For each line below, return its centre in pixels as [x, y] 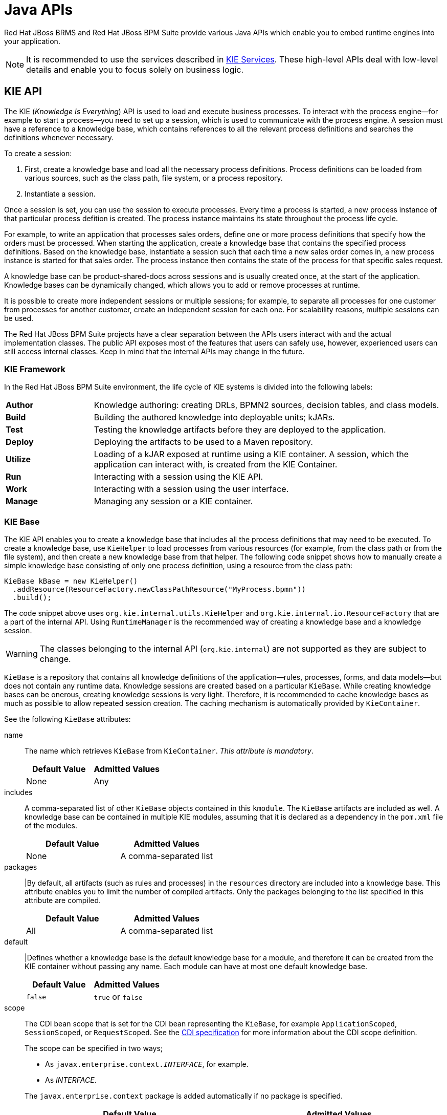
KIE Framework [35, 369]
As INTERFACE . [71, 1080]
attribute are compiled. [63, 900]
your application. [32, 41]
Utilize [18, 459]
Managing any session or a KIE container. [173, 501]
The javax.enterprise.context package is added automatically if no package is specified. [184, 1096]
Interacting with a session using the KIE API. [178, 477]
